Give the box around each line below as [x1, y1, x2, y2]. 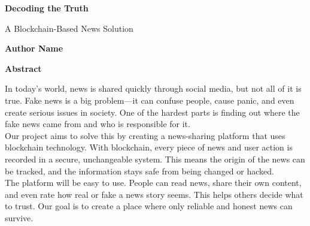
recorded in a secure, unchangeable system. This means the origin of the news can [5, 152, 305, 165]
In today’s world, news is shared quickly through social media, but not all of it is [5, 82, 302, 95]
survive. [5, 211, 34, 224]
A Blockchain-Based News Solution [5, 22, 133, 34]
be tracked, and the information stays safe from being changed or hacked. [5, 164, 274, 177]
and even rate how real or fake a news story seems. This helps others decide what [5, 188, 303, 200]
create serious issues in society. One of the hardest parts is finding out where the [5, 106, 300, 118]
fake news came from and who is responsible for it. [5, 117, 190, 130]
